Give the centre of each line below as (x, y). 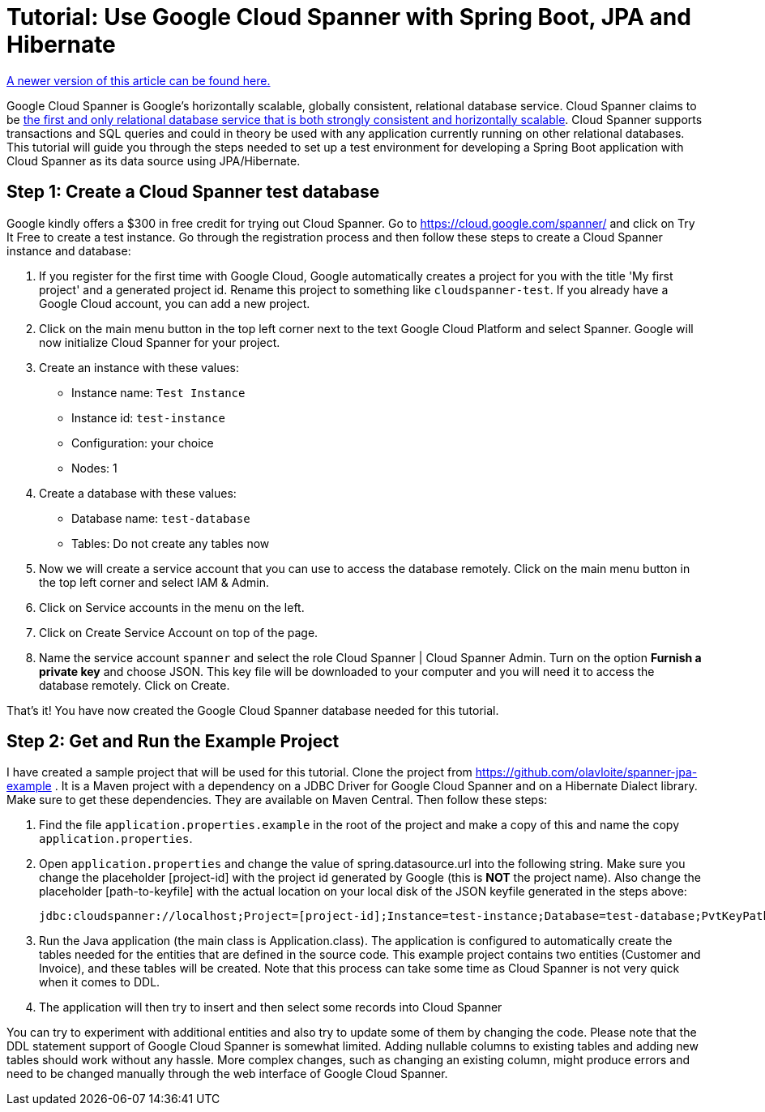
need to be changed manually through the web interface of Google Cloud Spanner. (227, 1074)
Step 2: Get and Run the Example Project (173, 742)
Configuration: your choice (143, 443)
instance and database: (69, 250)
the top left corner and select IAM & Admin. (154, 582)
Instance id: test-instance (148, 417)
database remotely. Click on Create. (135, 685)
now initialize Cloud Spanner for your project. (160, 342)
